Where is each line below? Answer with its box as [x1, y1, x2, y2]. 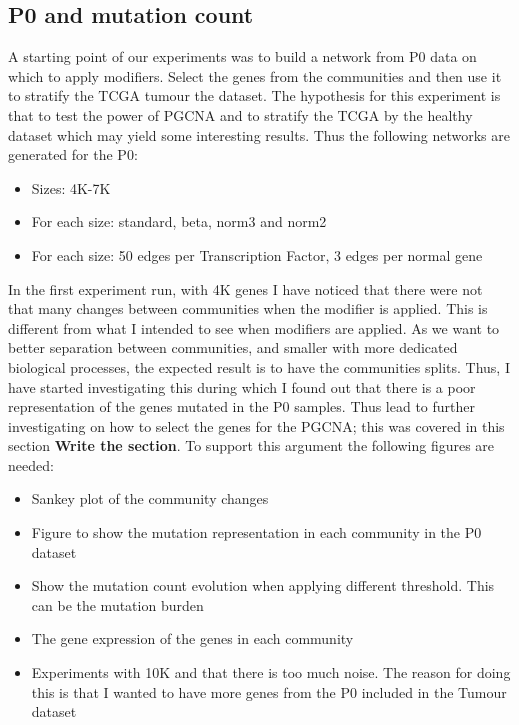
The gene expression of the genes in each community [31, 628, 354, 649]
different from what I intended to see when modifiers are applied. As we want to [8, 317, 500, 338]
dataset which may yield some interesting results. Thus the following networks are [8, 124, 510, 145]
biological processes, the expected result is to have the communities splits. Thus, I [8, 356, 510, 377]
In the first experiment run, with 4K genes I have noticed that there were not [8, 278, 483, 299]
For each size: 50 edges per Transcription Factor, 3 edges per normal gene [31, 244, 483, 265]
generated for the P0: [8, 144, 138, 165]
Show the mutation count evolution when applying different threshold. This [31, 575, 495, 596]
